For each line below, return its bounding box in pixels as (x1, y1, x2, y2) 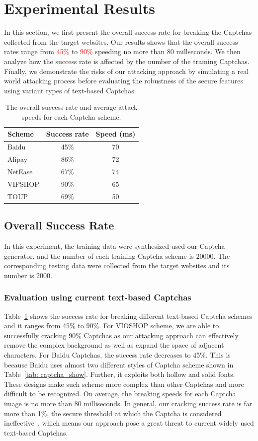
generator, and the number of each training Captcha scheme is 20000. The (4, 250, 230, 261)
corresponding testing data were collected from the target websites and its (4, 260, 230, 271)
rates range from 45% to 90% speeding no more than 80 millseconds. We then (4, 46, 241, 57)
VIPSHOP (7, 178, 39, 189)
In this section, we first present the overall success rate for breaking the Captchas (4, 27, 252, 37)
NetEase (7, 166, 33, 176)
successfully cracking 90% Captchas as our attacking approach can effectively (4, 330, 239, 340)
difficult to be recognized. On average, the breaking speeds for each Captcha (4, 388, 236, 399)
